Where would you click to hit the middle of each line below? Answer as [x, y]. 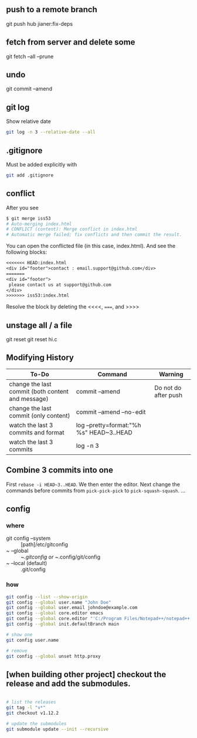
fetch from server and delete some [71, 42]
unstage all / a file [39, 325]
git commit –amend [29, 89]
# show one [19, 635]
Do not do [168, 387]
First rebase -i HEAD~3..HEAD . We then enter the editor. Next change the [93, 484]
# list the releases [31, 702]
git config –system [28, 538]
